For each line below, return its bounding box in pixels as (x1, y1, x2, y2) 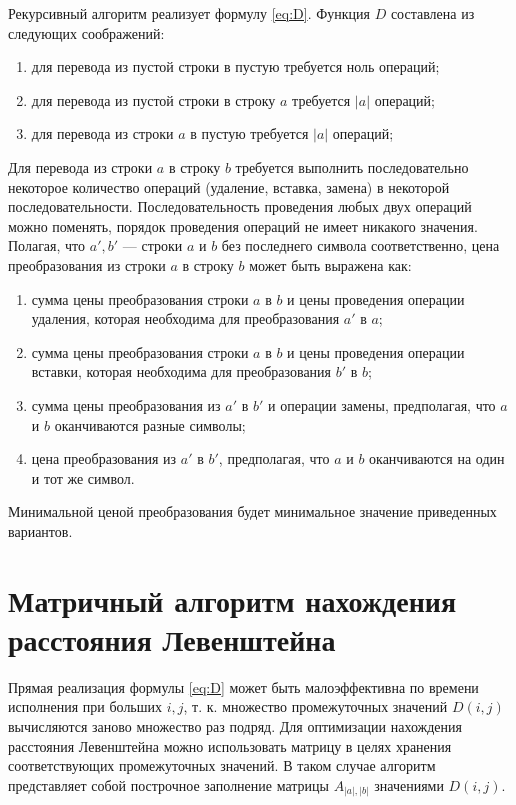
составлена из (390, 3, 475, 23)
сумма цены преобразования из (31, 394, 221, 415)
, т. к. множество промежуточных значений (183, 696, 448, 717)
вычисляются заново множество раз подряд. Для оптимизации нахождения (8, 715, 463, 736)
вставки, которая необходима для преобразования (31, 361, 332, 382)
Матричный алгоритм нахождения (8, 579, 457, 620)
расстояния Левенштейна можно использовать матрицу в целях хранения (8, 735, 452, 756)
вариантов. (8, 520, 73, 541)
